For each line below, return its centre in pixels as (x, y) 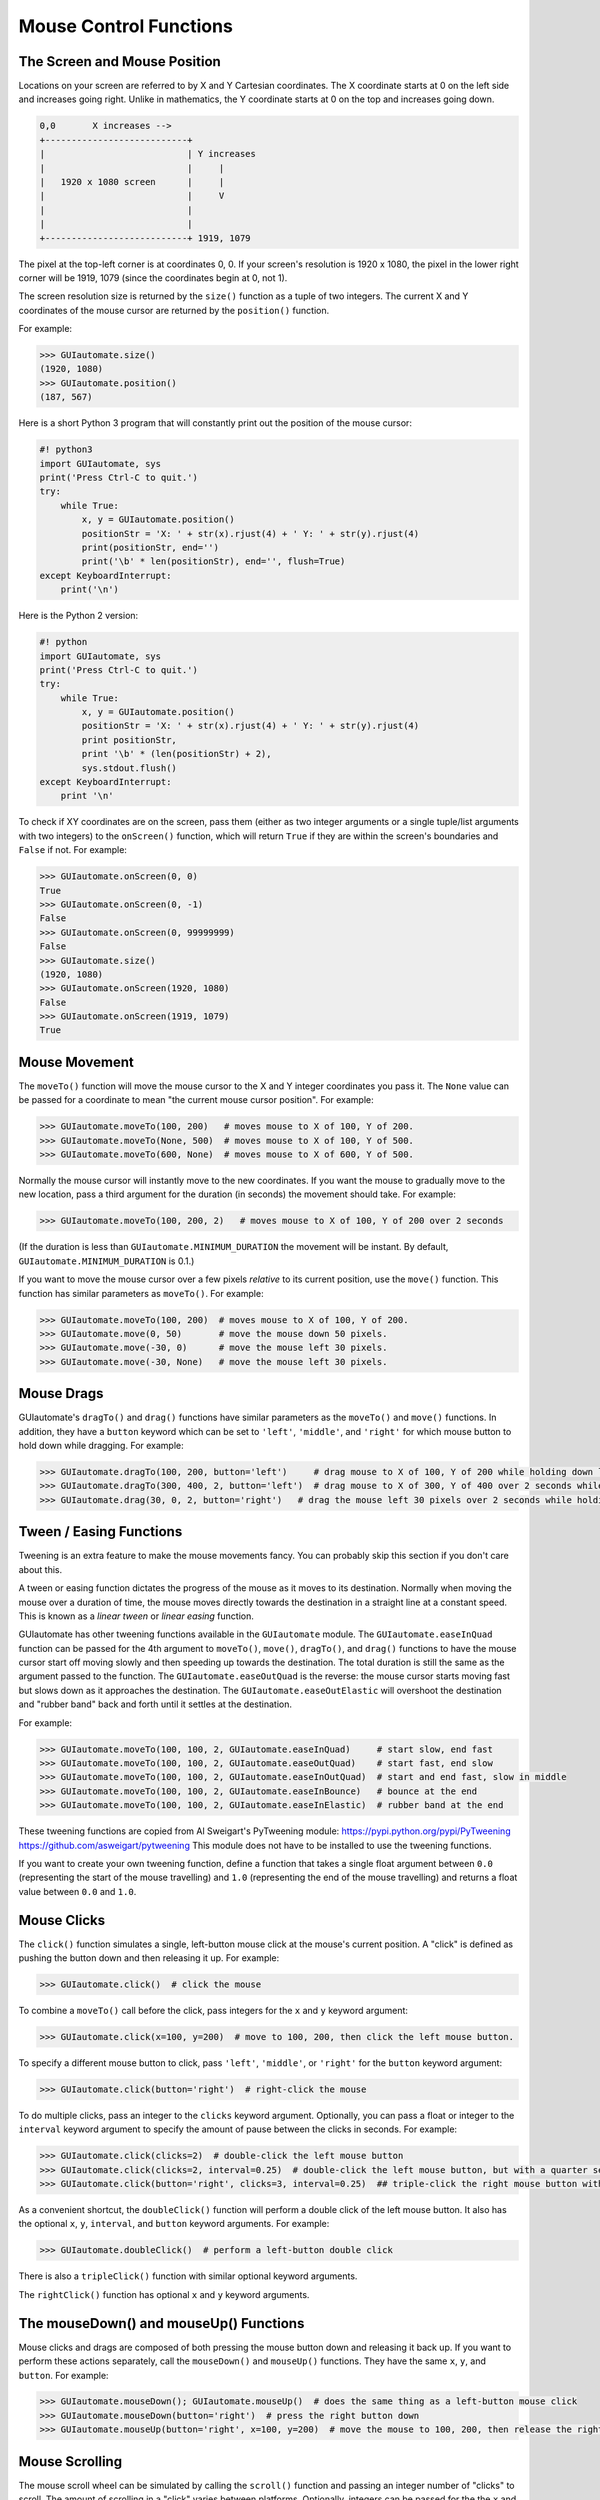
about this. (40, 1569)
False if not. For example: (72, 850)
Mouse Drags (61, 1393)
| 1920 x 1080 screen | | (132, 181)
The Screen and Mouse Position (120, 61)
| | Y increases (148, 154)
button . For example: (63, 2375)
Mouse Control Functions (126, 26)
